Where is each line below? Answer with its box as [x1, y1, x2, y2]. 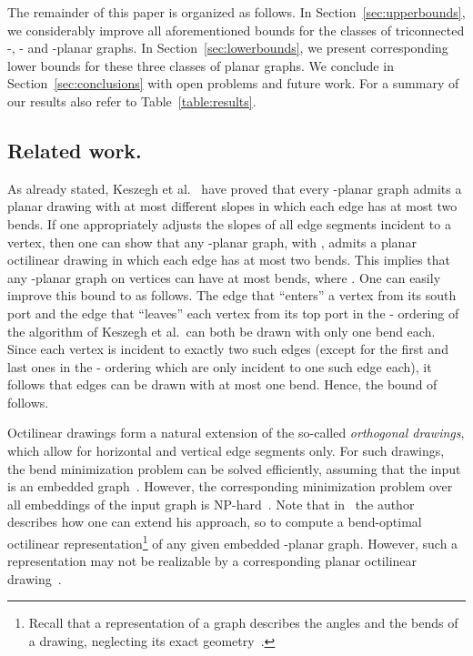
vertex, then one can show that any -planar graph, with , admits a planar [7, 232, 417, 251]
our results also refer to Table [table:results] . [7, 91, 257, 110]
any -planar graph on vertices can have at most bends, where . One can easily [7, 267, 441, 287]
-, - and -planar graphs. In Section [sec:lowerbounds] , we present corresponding [7, 38, 448, 57]
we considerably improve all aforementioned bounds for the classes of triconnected [7, 20, 465, 39]
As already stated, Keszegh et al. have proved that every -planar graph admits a [7, 178, 462, 197]
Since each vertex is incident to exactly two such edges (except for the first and [7, 339, 448, 358]
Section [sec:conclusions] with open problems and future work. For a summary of [7, 74, 459, 93]
